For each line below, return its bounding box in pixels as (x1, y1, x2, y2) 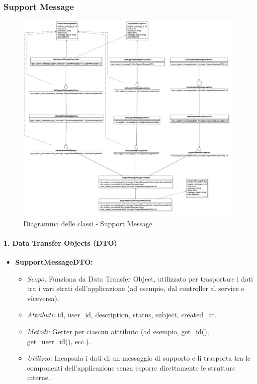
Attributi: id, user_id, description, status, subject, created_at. (27, 309, 217, 320)
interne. (27, 372, 50, 383)
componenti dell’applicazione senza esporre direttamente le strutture (27, 362, 236, 373)
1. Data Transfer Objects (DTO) (3, 237, 117, 248)
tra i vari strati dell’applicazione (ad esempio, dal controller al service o (27, 283, 245, 293)
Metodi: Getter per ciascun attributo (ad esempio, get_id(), (27, 326, 209, 336)
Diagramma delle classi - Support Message (23, 218, 153, 228)
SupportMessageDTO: (15, 256, 93, 267)
